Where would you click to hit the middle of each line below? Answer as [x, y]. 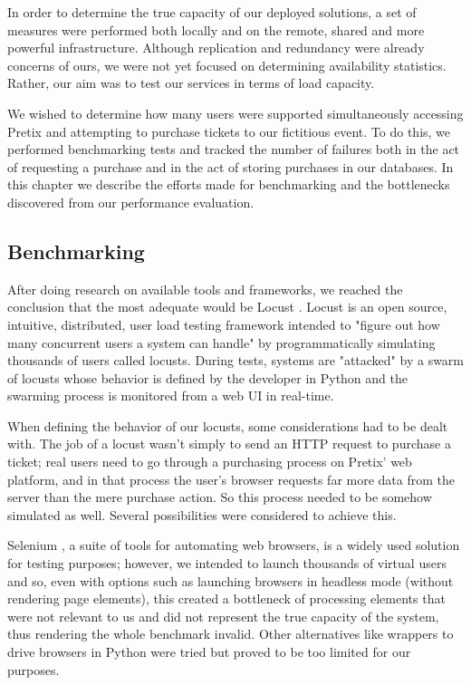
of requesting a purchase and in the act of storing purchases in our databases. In [231, 166]
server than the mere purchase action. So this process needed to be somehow [220, 497]
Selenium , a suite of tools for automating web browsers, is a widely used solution [234, 545]
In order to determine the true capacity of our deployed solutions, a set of [212, 12]
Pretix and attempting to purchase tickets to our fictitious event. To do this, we [229, 131]
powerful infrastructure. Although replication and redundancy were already [216, 48]
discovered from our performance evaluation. [131, 202]
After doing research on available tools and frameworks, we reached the [205, 289]
